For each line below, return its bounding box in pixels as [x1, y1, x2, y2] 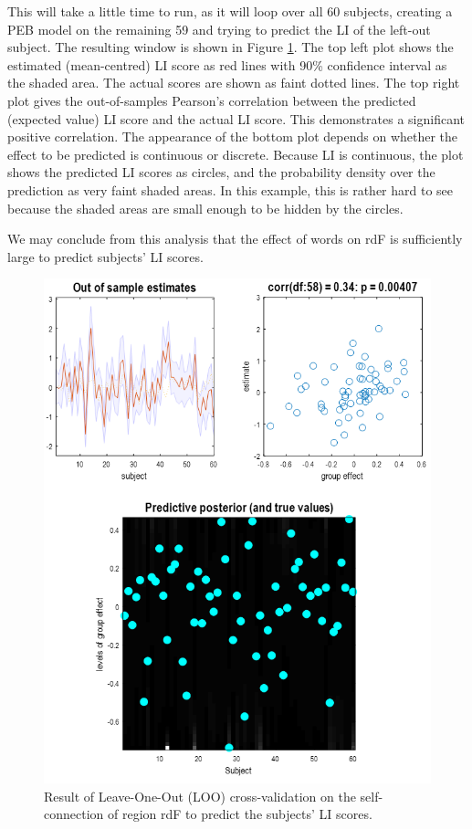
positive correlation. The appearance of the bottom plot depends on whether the [7, 127, 458, 146]
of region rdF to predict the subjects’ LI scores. [107, 804, 372, 824]
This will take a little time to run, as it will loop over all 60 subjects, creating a [7, 2, 453, 20]
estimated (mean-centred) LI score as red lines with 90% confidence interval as [7, 55, 447, 74]
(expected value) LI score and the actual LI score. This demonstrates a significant [7, 109, 466, 128]
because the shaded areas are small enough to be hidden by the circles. [7, 198, 404, 217]
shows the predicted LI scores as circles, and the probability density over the [7, 163, 435, 182]
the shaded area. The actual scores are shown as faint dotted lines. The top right [7, 73, 460, 92]
